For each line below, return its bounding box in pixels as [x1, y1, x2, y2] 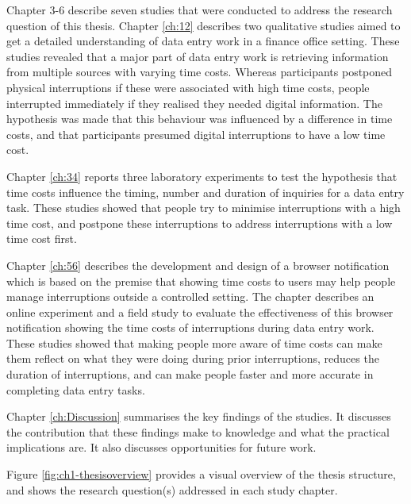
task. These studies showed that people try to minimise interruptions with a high [6, 199, 401, 216]
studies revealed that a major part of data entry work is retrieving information [6, 48, 389, 64]
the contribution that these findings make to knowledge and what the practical [6, 423, 390, 440]
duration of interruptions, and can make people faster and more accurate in [6, 366, 374, 383]
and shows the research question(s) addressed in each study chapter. [6, 481, 338, 498]
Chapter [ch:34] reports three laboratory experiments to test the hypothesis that [6, 167, 398, 184]
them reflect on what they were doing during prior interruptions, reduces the [6, 350, 379, 367]
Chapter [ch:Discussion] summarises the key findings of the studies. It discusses [6, 408, 391, 425]
